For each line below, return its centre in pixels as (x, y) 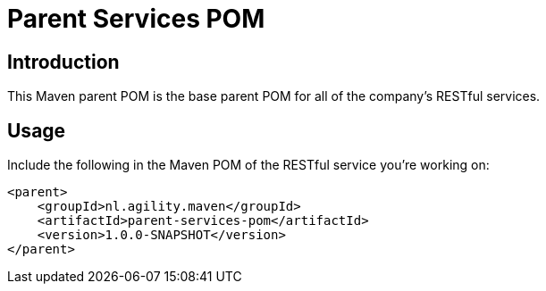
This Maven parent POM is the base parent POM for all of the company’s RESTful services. (274, 96)
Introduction (63, 62)
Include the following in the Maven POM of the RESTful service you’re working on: (248, 165)
